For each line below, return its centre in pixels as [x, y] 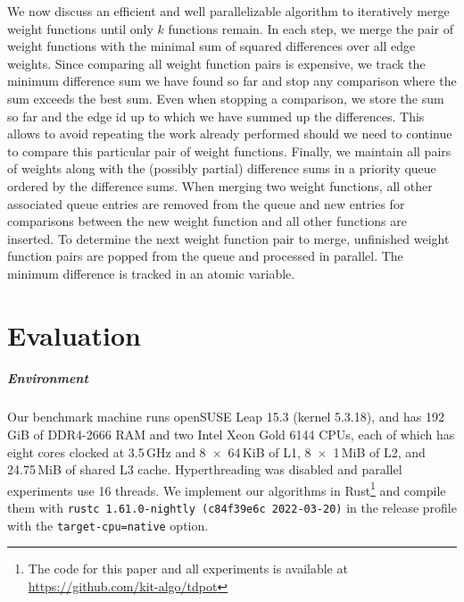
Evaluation [74, 334]
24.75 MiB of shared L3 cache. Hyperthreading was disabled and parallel [205, 469]
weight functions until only [80, 28]
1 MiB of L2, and [379, 451]
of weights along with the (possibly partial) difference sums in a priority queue [222, 168]
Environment [48, 378]
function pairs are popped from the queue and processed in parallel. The [205, 256]
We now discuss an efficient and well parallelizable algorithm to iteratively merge [228, 11]
